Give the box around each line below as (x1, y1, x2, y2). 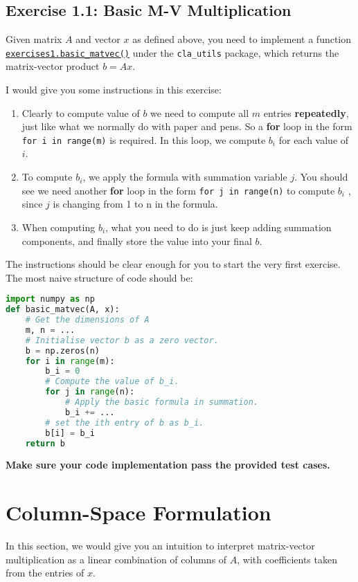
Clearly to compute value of (21, 105, 140, 120)
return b (25, 438, 65, 448)
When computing (21, 219, 96, 234)
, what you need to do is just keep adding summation (105, 219, 332, 234)
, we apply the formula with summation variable (82, 170, 287, 184)
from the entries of (6, 565, 84, 580)
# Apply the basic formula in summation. (64, 397, 259, 408)
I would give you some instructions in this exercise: (6, 82, 222, 97)
